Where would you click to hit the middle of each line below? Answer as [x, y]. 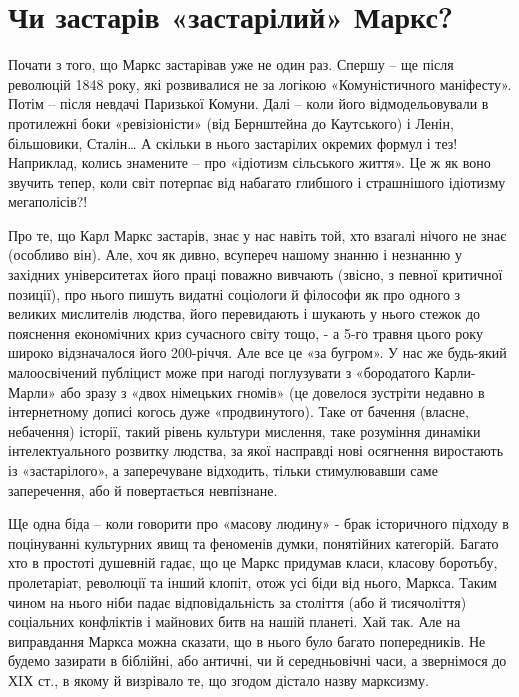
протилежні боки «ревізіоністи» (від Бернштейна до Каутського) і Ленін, [231, 122]
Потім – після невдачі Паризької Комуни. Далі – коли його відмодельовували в [248, 103]
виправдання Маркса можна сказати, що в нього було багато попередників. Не [247, 640]
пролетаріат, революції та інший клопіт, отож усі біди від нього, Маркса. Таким [252, 581]
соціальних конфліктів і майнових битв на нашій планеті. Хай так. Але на [234, 621]
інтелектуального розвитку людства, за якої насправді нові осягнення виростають [256, 450]
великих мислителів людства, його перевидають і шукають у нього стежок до [244, 313]
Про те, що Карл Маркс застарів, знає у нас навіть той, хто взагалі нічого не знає [257, 234]
